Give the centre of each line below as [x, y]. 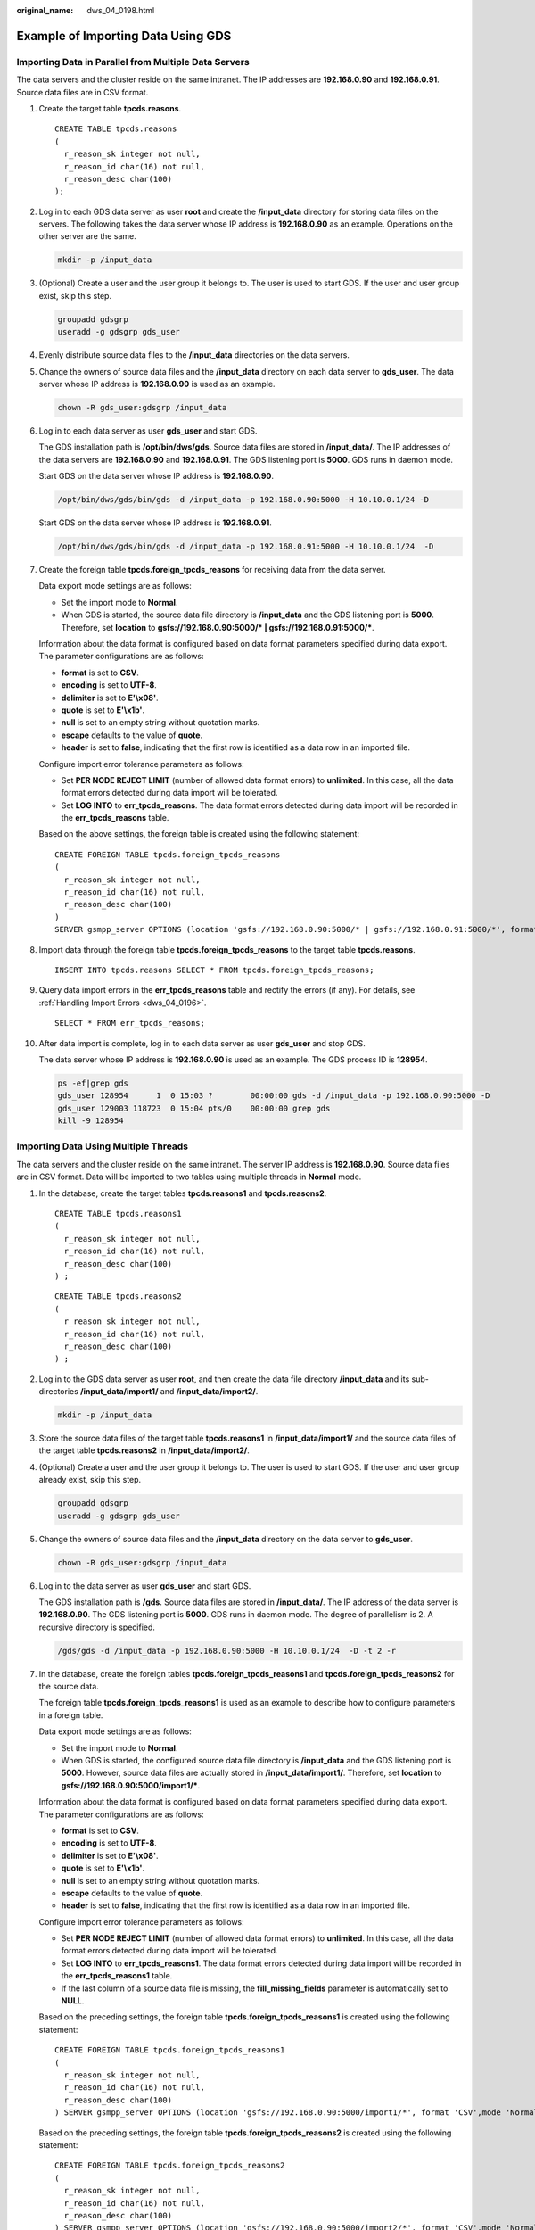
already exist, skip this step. [90, 1480]
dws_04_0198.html [121, 10]
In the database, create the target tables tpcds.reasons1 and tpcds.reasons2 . [183, 1193]
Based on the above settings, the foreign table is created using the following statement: [199, 834]
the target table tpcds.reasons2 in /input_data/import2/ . [144, 1450]
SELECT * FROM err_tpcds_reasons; [130, 1023]
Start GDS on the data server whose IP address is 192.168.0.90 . [156, 476]
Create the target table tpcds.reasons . [110, 108]
